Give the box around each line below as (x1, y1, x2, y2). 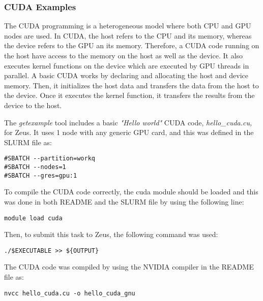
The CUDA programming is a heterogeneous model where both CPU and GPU (4, 20, 251, 31)
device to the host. (4, 99, 62, 110)
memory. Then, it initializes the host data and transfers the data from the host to (4, 80, 259, 90)
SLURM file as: (4, 137, 52, 147)
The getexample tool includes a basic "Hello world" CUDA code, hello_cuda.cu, (4, 117, 252, 127)
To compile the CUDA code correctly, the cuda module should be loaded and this (4, 186, 258, 197)
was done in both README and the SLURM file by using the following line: (4, 196, 244, 207)
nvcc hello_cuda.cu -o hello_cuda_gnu (4, 289, 135, 297)
